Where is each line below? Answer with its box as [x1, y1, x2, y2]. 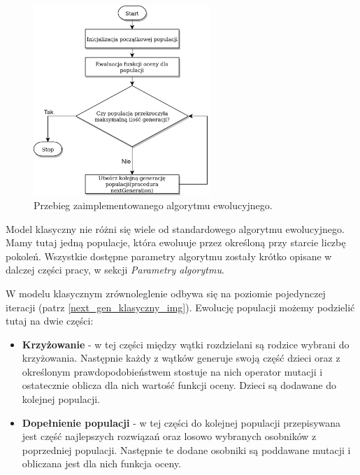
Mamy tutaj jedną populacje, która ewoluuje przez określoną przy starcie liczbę [6, 235, 346, 250]
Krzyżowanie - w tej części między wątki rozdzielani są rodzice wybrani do [22, 336, 350, 351]
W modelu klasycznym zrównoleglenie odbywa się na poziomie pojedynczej [6, 285, 326, 300]
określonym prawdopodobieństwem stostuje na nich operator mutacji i [22, 364, 323, 378]
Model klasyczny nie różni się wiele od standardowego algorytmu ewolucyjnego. [6, 221, 345, 236]
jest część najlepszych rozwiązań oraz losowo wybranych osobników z [22, 429, 317, 444]
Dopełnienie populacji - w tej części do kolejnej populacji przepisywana [22, 415, 341, 430]
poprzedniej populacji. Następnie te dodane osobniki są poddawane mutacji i [22, 442, 351, 457]
